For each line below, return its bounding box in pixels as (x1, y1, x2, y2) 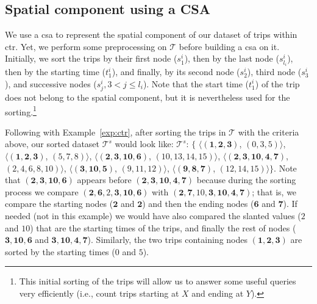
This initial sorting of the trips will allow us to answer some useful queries (19, 275, 296, 288)
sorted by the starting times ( (5, 245, 115, 258)
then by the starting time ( (5, 65, 106, 78)
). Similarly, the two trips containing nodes (87, 233, 248, 246)
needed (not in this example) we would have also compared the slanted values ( (5, 209, 301, 222)
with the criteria (238, 125, 299, 138)
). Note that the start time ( (143, 77, 249, 90)
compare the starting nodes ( (5, 197, 113, 210)
